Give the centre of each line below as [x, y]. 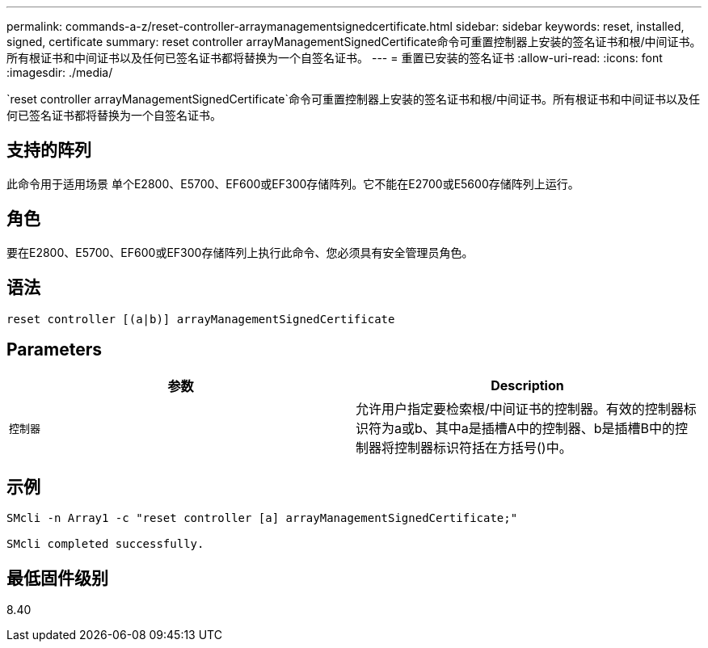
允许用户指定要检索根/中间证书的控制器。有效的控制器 [520, 409]
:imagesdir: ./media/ [60, 72]
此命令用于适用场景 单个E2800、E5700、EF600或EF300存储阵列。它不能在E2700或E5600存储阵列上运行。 [293, 183]
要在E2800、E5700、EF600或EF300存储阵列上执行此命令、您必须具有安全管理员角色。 [240, 252]
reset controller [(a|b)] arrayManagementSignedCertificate [201, 319]
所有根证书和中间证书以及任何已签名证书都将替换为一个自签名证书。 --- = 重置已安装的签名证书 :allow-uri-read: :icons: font [335, 58]
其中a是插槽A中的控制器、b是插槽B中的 [555, 429]
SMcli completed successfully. [105, 544]
